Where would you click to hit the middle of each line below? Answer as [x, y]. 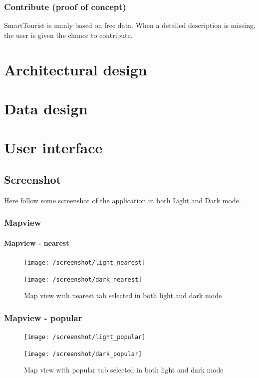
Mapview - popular [43, 317]
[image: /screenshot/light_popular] [85, 337]
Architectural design [76, 69]
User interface [53, 148]
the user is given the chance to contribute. [68, 35]
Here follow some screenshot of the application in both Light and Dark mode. [123, 200]
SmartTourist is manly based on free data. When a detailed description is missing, [130, 25]
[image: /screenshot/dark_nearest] [83, 279]
